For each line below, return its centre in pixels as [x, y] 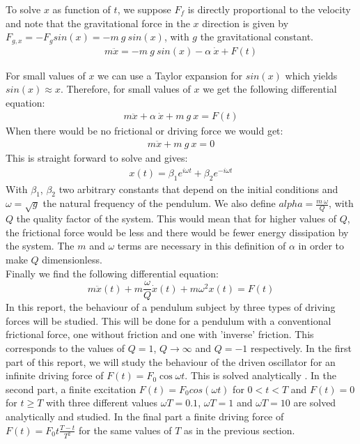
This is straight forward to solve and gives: [97, 158]
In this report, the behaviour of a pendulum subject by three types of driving [171, 307]
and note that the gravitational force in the [98, 23]
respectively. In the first [301, 348]
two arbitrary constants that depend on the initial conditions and [198, 189]
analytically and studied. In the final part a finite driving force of [145, 416]
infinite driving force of [55, 375]
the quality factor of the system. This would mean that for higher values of [177, 219]
